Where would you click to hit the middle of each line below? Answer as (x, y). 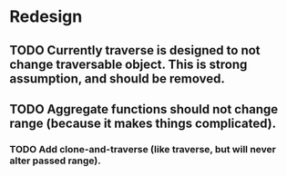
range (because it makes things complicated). (143, 123)
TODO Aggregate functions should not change (144, 109)
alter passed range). (56, 161)
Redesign (46, 17)
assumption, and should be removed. (117, 78)
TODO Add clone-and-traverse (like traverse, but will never (143, 149)
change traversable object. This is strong (128, 64)
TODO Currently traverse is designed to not (135, 50)
